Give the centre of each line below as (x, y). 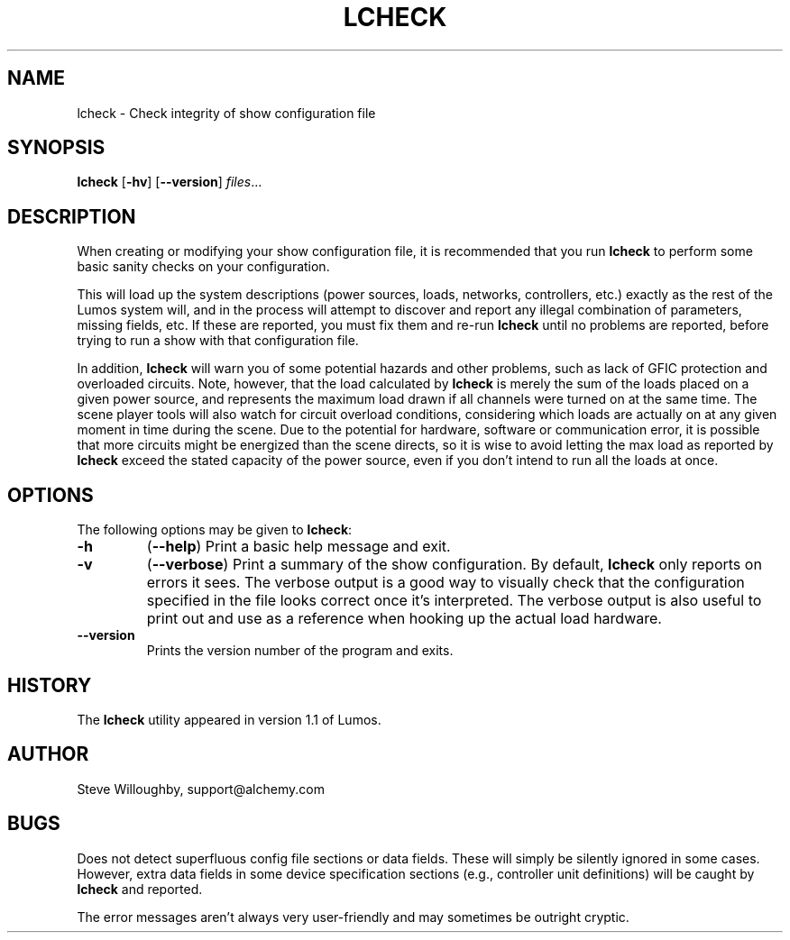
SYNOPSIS (56, 148)
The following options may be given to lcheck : (215, 530)
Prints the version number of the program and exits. (300, 651)
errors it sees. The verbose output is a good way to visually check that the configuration (446, 583)
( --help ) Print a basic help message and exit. (299, 547)
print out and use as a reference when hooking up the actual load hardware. (404, 619)
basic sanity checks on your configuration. (203, 267)
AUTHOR (48, 754)
